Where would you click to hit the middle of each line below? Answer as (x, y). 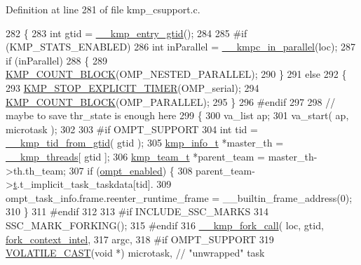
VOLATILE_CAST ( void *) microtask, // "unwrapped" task (135, 253)
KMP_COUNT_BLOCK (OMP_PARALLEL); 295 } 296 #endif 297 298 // (171, 101)
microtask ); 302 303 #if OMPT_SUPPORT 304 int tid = (132, 129)
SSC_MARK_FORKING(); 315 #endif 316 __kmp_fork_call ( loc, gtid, (165, 225)
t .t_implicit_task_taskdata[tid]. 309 (92, 184)
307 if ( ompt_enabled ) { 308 (131, 170)
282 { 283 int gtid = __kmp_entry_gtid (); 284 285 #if (127, 33)
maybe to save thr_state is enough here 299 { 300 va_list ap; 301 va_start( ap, (177, 115)
